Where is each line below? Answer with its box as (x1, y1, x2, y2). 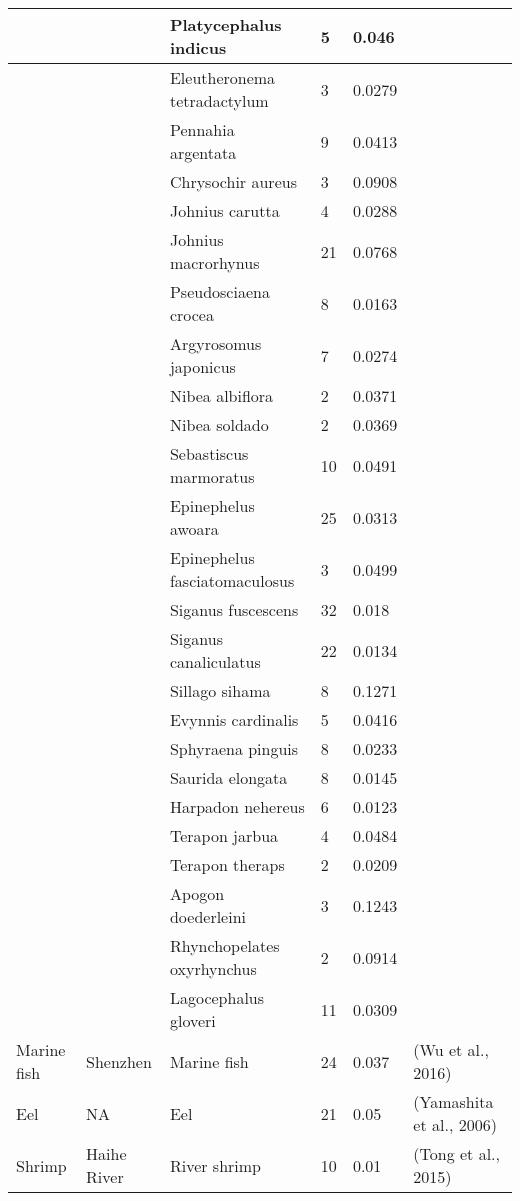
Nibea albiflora (169, 384, 274, 407)
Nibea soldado (169, 413, 269, 436)
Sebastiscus (169, 442, 249, 465)
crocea (169, 303, 214, 326)
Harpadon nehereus (169, 795, 305, 818)
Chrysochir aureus (169, 170, 297, 193)
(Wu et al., (413, 1038, 489, 1061)
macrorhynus (169, 251, 260, 274)
